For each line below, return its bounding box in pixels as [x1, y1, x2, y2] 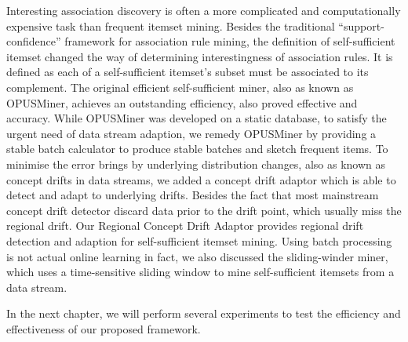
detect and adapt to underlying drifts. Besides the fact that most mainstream [6, 187, 379, 203]
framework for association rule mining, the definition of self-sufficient [64, 33, 395, 49]
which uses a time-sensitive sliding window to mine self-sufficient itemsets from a [6, 264, 395, 280]
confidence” [6, 33, 61, 49]
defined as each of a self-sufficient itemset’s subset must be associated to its [6, 64, 369, 80]
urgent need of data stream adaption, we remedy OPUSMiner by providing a [6, 125, 377, 141]
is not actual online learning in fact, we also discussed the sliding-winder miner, [6, 248, 388, 264]
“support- [338, 17, 384, 34]
